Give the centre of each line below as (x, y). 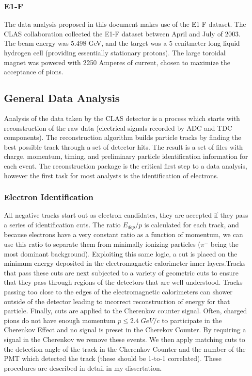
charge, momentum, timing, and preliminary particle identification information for (126, 156)
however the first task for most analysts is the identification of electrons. (111, 175)
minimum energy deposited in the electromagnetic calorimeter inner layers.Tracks (125, 263)
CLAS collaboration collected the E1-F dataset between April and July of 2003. (122, 33)
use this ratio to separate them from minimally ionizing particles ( (102, 244)
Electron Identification (49, 197)
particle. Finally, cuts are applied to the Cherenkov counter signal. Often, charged (126, 311)
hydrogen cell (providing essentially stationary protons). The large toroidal (115, 52)
